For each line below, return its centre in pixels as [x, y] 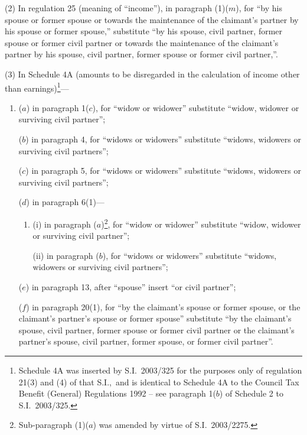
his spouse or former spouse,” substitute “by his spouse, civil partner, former [144, 31]
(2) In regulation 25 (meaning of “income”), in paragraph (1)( [117, 8]
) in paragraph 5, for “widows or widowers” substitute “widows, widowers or [163, 171]
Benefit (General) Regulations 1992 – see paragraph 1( [117, 393]
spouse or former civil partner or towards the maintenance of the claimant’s [142, 42]
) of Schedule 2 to [251, 393]
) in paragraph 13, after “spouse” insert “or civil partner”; [131, 287]
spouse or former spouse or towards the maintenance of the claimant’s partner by [152, 19]
